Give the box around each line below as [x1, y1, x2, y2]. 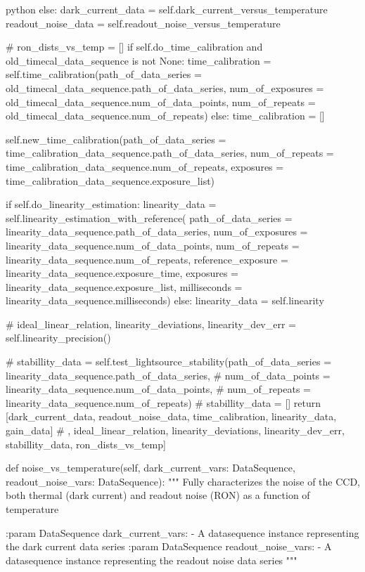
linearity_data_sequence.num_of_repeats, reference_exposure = [6, 252, 288, 266]
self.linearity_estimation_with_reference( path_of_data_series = [6, 210, 293, 225]
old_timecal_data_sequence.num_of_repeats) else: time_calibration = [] [6, 108, 325, 123]
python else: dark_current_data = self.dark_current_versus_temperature [6, 2, 328, 16]
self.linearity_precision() [6, 330, 111, 345]
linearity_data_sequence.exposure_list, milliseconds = [6, 279, 243, 294]
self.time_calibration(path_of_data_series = [6, 67, 202, 82]
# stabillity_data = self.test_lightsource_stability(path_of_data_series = [6, 354, 332, 369]
